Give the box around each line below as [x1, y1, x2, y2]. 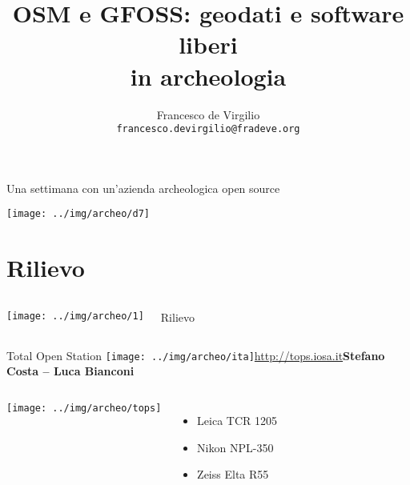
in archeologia [130, 59, 287, 92]
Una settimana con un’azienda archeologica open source [6, 179, 280, 196]
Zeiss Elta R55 [197, 466, 269, 483]
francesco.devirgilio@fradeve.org [116, 123, 300, 135]
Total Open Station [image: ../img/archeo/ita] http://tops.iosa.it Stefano [6, 347, 385, 363]
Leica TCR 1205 [197, 411, 278, 428]
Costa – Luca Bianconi [6, 363, 135, 379]
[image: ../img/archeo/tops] [6, 402, 162, 414]
